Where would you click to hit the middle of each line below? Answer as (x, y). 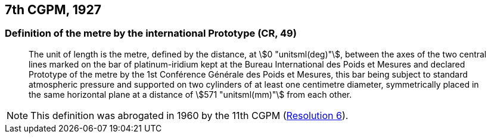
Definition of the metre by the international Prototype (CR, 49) (151, 33)
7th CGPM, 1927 (53, 10)
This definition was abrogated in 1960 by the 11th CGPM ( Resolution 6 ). (189, 115)
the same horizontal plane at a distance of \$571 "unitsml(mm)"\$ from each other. (190, 94)
